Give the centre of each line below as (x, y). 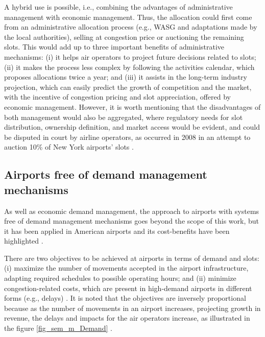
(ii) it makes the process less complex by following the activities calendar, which (129, 67)
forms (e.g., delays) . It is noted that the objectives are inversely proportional (125, 298)
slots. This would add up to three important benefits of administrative (114, 47)
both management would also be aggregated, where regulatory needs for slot (124, 117)
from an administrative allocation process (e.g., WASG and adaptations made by (131, 27)
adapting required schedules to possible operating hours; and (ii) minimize (120, 278)
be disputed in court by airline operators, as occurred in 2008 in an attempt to (127, 137)
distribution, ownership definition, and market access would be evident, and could (132, 127)
